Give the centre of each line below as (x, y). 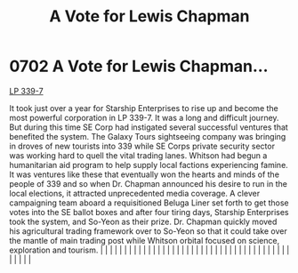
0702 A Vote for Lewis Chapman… (139, 66)
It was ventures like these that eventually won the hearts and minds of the (145, 174)
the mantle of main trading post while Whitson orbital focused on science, (145, 240)
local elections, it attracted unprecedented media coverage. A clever (135, 193)
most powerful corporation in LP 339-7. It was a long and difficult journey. (144, 117)
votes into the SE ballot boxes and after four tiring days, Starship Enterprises (149, 212)
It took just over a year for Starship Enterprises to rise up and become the (144, 108)
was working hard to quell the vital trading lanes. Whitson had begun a (138, 155)
